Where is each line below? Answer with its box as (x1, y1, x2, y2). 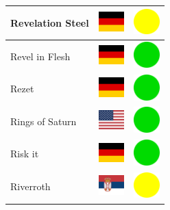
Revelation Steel (10, 15, 89, 29)
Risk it (10, 146, 39, 161)
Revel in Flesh (10, 49, 71, 63)
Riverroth (10, 179, 51, 194)
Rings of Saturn (10, 114, 77, 128)
